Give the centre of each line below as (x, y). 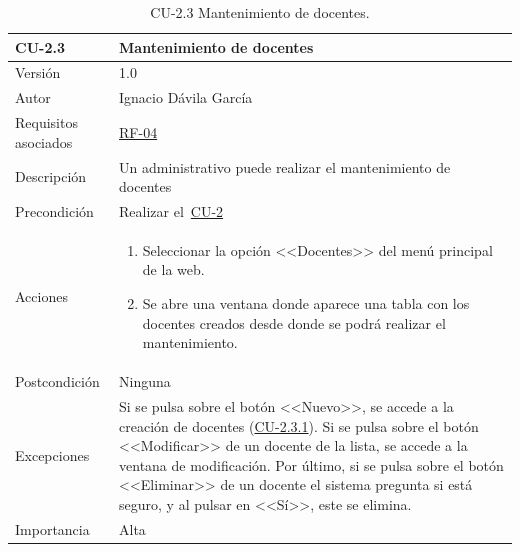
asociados (44, 141)
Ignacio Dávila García (186, 97)
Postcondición (57, 381)
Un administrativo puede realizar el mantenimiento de (285, 166)
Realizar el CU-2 (171, 211)
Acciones (41, 296)
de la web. (173, 269)
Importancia (52, 528)
